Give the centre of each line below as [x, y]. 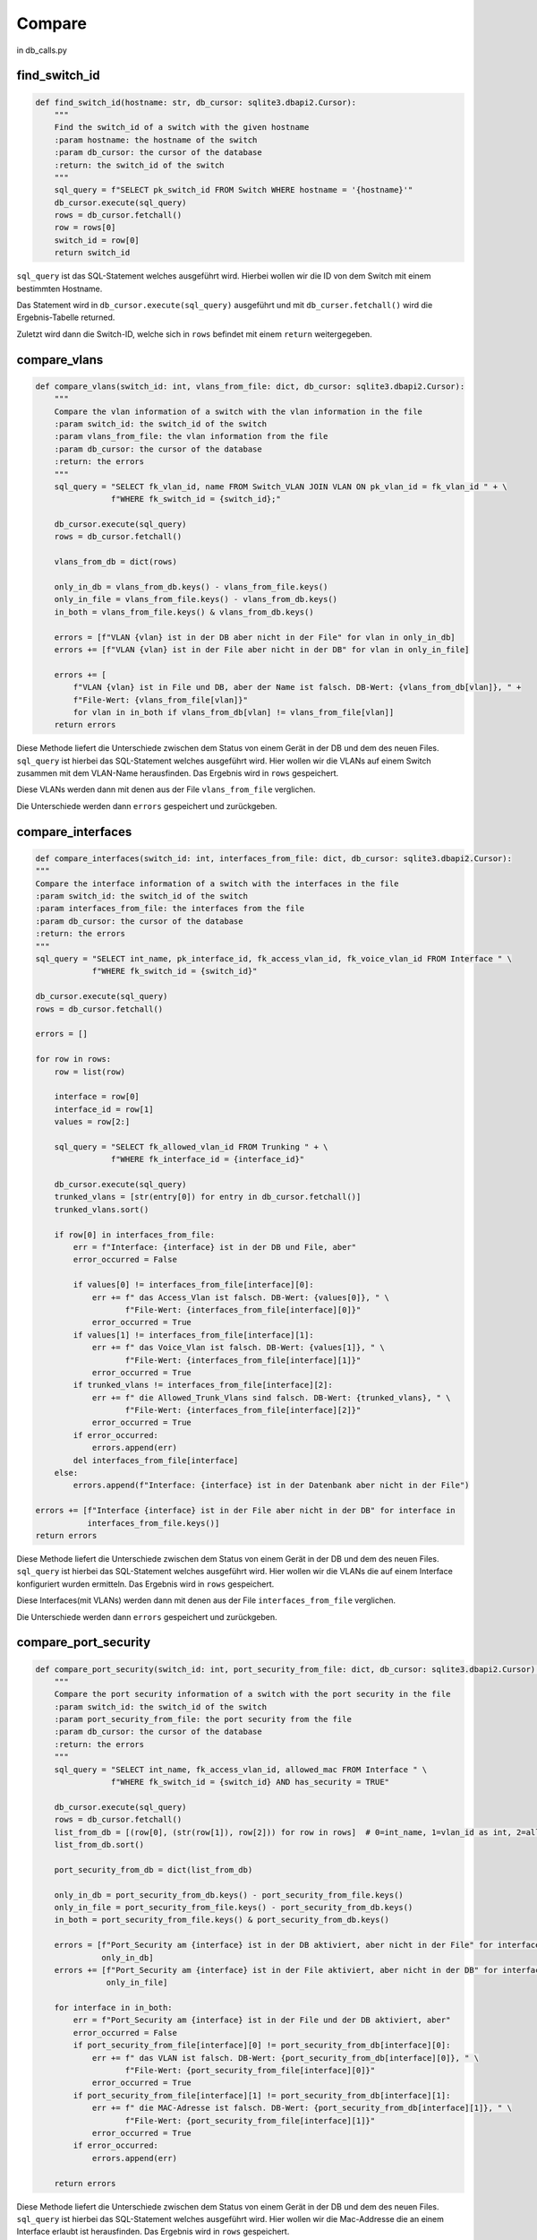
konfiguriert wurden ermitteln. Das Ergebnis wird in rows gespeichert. [145, 1584]
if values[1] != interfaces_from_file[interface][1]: [193, 1335]
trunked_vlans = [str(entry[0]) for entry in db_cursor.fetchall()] [208, 1197]
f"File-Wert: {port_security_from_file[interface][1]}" [250, 2120]
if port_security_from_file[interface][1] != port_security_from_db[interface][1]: [262, 2095]
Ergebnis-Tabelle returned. [66, 317]
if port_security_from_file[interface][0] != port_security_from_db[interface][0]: [262, 2046]
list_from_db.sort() [99, 1844]
